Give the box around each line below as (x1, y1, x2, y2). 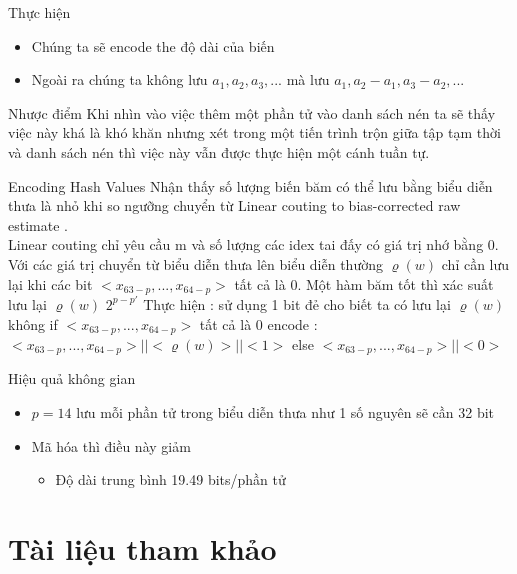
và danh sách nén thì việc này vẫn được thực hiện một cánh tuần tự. (8, 141, 430, 162)
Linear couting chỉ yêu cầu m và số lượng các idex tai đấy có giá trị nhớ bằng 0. (8, 234, 499, 255)
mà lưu (286, 69, 330, 90)
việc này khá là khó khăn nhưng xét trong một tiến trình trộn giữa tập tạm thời (8, 122, 501, 143)
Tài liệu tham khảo (8, 528, 277, 569)
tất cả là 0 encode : (199, 313, 318, 334)
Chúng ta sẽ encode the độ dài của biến (31, 35, 275, 56)
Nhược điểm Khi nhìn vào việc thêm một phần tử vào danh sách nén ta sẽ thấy (8, 102, 496, 123)
